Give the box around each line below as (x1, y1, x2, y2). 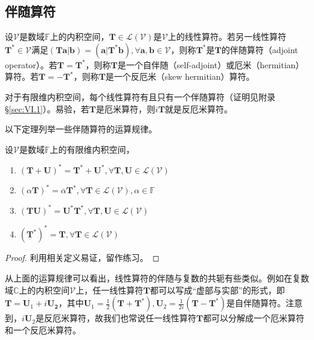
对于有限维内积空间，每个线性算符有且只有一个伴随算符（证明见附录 (5, 90, 275, 103)
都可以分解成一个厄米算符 (203, 312, 305, 324)
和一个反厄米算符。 (5, 323, 81, 336)
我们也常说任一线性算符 (103, 312, 196, 324)
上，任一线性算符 (75, 283, 144, 296)
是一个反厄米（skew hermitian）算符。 (105, 70, 255, 83)
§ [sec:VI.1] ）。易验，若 (5, 102, 89, 115)
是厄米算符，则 (96, 102, 156, 115)
